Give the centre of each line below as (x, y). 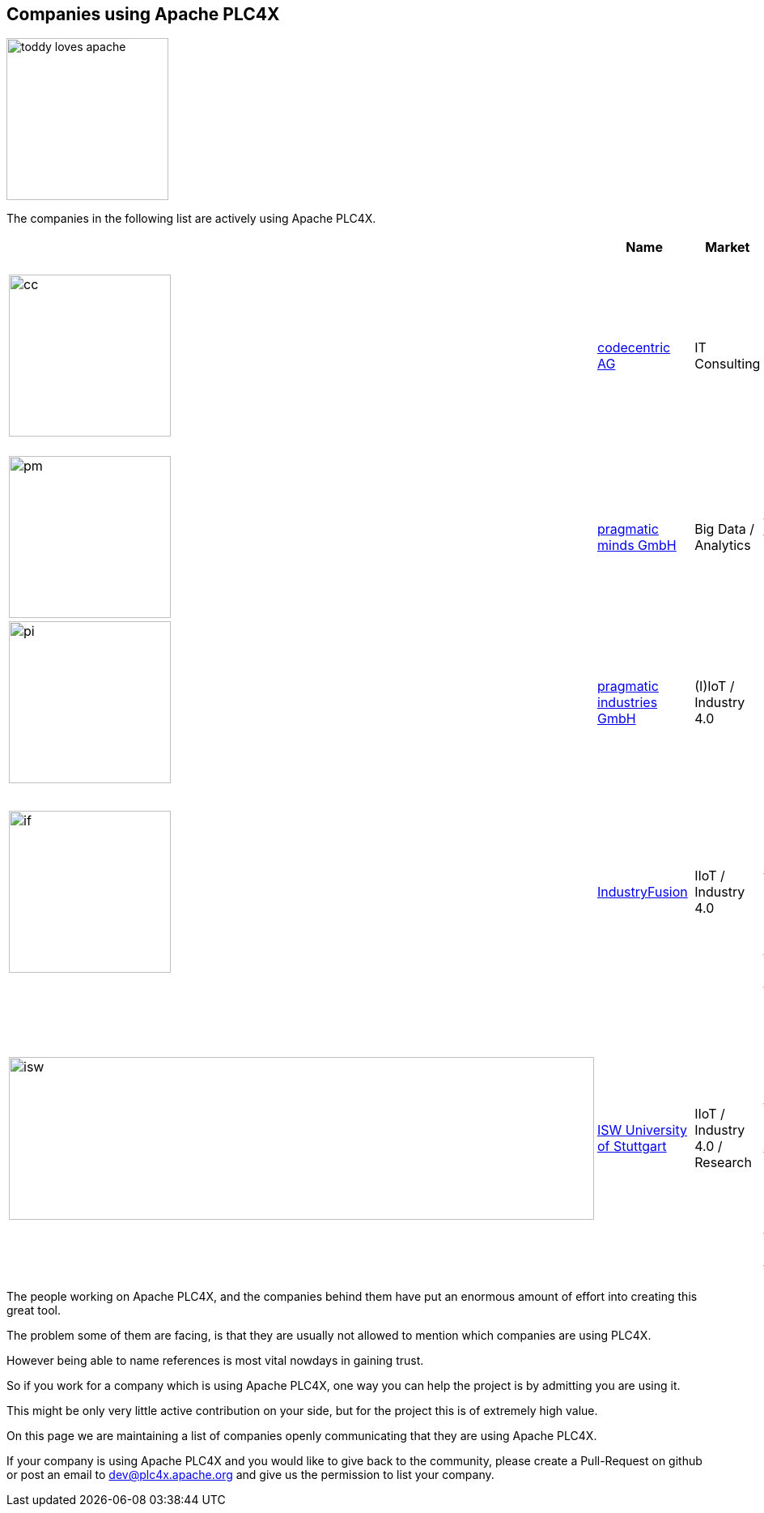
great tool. (34, 1311)
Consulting (728, 364)
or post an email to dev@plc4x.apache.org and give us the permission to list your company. (250, 1475)
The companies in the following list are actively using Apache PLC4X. (191, 219)
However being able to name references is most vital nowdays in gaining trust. (215, 1361)
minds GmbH (637, 546)
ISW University (642, 1130)
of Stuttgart (632, 1146)
